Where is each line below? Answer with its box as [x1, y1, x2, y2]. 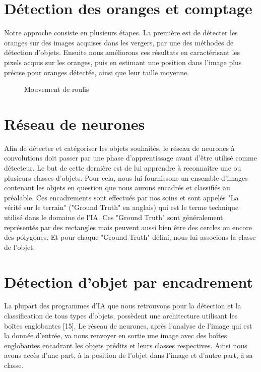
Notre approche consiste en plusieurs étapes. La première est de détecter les [4, 27, 238, 38]
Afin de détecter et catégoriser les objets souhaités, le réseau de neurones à [4, 142, 235, 153]
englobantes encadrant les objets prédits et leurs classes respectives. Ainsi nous [4, 340, 247, 350]
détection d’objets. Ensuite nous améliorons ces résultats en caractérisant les [4, 47, 240, 58]
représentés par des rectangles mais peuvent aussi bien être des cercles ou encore [4, 222, 252, 232]
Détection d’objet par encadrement [4, 271, 253, 292]
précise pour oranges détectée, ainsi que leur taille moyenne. [4, 67, 189, 77]
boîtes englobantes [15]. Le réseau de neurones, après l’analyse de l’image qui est [4, 320, 252, 331]
